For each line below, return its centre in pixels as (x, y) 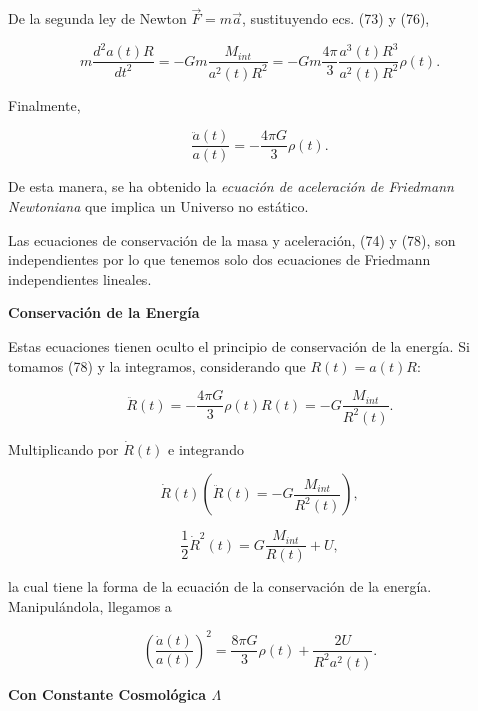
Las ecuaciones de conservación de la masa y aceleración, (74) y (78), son (232, 239)
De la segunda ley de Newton (97, 18)
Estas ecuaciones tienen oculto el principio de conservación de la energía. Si (239, 345)
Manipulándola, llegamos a (90, 605)
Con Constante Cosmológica (107, 693)
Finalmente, (44, 104)
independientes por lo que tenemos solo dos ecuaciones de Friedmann (219, 259)
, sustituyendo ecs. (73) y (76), (335, 18)
